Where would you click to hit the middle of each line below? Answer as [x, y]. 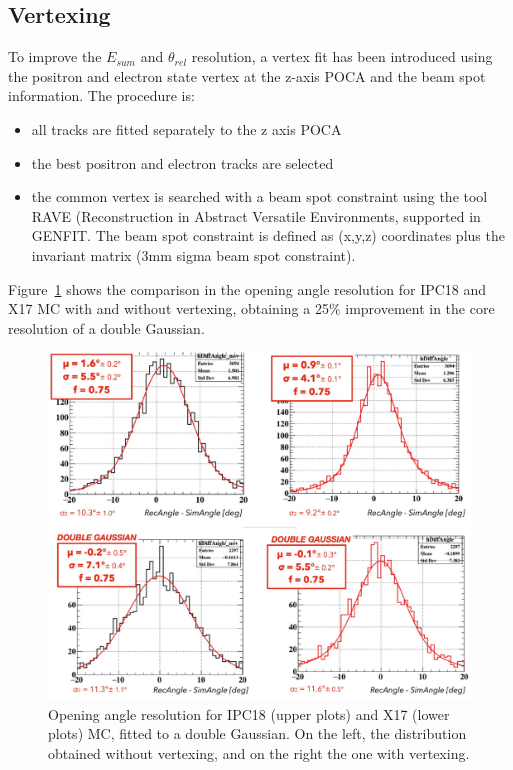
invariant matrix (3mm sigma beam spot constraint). [193, 254]
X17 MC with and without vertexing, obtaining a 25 [168, 308]
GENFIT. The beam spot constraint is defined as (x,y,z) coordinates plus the [268, 235]
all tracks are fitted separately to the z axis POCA [186, 128]
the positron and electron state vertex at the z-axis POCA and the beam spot [247, 75]
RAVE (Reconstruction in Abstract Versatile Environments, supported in [256, 215]
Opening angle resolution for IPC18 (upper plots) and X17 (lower [249, 713]
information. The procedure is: [101, 95]
